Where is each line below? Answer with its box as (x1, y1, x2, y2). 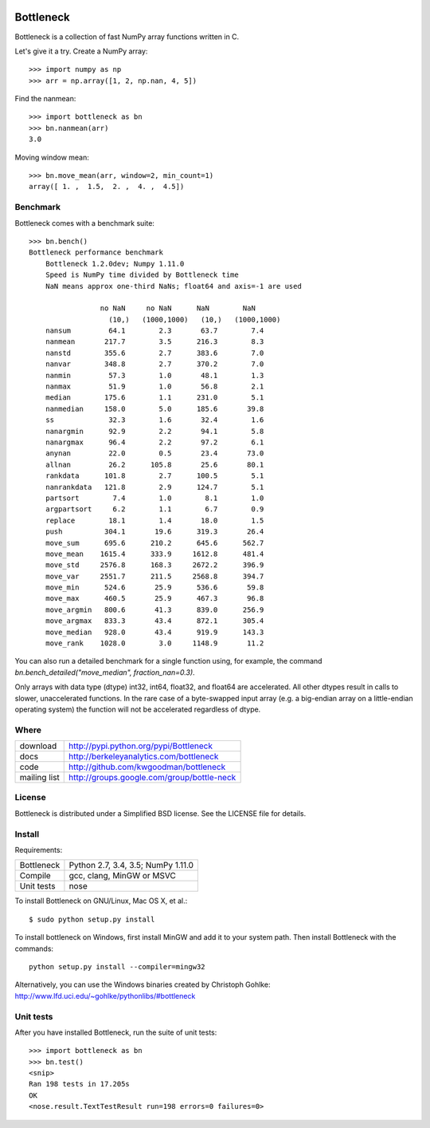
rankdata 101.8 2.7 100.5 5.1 (45, 471, 264, 480)
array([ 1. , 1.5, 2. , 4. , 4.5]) (29, 182, 185, 191)
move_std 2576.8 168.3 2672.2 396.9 (45, 561, 264, 570)
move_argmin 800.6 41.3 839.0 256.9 (45, 605, 264, 614)
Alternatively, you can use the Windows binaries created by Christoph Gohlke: (14, 980, 271, 989)
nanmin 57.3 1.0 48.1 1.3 (45, 371, 264, 380)
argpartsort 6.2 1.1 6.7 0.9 (45, 505, 264, 514)
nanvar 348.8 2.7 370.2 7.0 (45, 360, 264, 369)
